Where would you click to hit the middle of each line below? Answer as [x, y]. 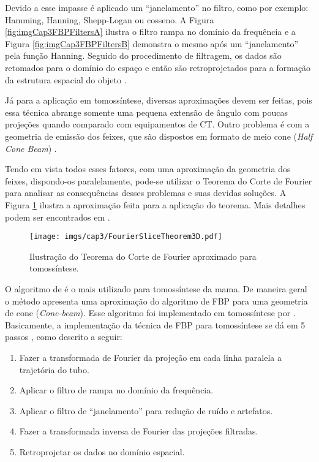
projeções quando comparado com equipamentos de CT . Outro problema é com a [157, 124]
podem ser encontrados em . [58, 217]
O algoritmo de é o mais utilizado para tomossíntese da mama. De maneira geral [156, 288]
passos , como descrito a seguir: [64, 337]
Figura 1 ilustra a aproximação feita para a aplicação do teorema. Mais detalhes [155, 204]
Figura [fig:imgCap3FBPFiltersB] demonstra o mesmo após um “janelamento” [152, 43]
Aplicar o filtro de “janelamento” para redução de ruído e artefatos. [146, 410]
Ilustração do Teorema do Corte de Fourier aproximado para [143, 256]
